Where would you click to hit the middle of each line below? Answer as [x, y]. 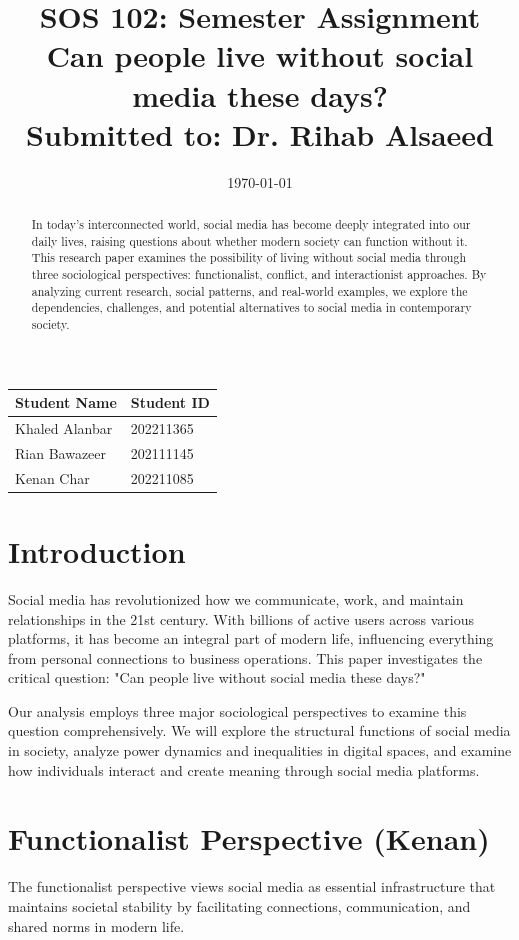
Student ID [170, 402]
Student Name [66, 402]
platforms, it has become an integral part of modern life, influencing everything [251, 638]
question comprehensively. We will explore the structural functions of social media [259, 730]
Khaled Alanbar [64, 428]
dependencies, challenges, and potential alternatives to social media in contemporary [251, 307]
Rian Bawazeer [61, 452]
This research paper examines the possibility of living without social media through [249, 257]
